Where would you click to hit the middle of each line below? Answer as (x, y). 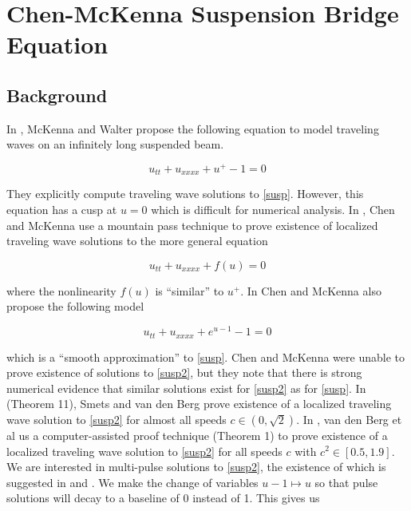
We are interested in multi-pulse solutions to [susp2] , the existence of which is (196, 467)
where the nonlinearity (61, 290)
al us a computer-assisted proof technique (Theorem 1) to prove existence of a (197, 435)
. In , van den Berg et (349, 419)
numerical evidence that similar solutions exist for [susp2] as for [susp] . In (186, 388)
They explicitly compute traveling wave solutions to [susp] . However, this (185, 194)
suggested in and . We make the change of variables (132, 482)
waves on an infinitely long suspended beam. (115, 144)
